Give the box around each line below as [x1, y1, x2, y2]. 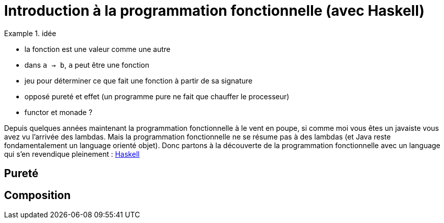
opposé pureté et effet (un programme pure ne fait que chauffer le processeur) [24, 92, 290, 101]
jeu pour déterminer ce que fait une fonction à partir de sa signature [24, 76, 253, 85]
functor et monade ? [24, 107, 93, 117]
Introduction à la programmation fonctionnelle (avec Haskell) [4, 2, 425, 19]
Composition [4, 188, 71, 202]
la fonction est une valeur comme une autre [24, 44, 171, 53]
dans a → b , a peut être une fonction [24, 60, 149, 69]
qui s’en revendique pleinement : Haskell [4, 149, 140, 158]
